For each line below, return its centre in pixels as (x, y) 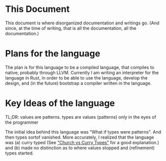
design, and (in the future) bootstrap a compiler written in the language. (78, 83)
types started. (19, 153)
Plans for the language (53, 54)
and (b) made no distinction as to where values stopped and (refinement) (80, 148)
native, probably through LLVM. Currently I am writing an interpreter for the (82, 73)
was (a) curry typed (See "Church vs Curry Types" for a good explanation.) (82, 142)
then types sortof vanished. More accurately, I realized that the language (80, 137)
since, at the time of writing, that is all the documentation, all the (71, 28)
